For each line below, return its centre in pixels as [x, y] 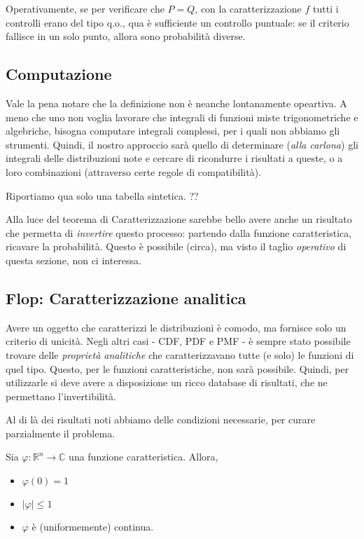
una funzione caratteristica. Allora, [143, 457]
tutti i [326, 8]
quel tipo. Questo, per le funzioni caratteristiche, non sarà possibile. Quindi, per [177, 368]
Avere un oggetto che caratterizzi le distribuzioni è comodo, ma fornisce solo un [176, 327]
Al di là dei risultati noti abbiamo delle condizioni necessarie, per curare [161, 419]
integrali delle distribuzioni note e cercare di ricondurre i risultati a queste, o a [174, 158]
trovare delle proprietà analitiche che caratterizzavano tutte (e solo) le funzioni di [180, 354]
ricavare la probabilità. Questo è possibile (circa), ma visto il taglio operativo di [176, 246]
